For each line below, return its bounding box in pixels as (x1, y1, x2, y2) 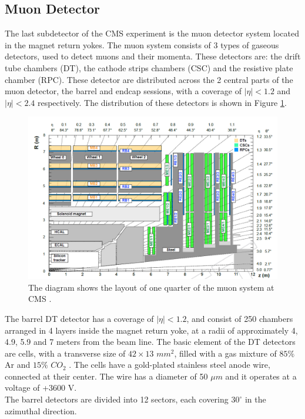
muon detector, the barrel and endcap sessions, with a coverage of (5, 85, 242, 97)
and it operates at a (225, 370, 297, 382)
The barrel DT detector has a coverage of (5, 312, 154, 324)
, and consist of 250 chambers (186, 312, 293, 324)
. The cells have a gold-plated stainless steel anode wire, (69, 358, 270, 371)
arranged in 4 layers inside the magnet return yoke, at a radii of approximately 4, (5, 324, 298, 336)
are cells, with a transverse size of (5, 347, 126, 359)
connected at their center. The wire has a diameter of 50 (5, 370, 208, 382)
